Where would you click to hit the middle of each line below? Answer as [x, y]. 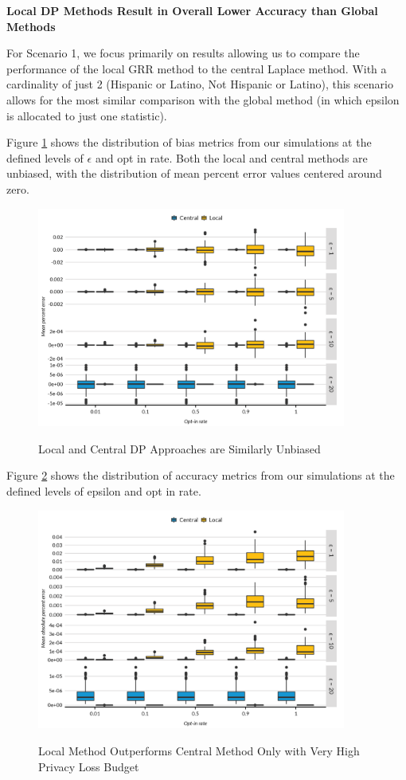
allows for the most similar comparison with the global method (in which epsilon [203, 99]
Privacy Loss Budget [89, 766]
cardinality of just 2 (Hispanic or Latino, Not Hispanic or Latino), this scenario [200, 84]
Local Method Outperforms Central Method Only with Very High [199, 751]
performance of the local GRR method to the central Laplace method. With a [197, 68]
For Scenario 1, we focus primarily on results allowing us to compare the [183, 53]
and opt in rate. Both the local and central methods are [231, 157]
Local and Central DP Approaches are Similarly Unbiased [180, 448]
